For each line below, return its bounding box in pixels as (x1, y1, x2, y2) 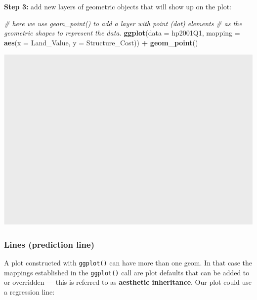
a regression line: (4, 286, 55, 297)
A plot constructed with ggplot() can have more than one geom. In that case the (4, 257, 252, 267)
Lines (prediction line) (4, 238, 94, 250)
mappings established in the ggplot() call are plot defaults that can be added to (4, 267, 250, 277)
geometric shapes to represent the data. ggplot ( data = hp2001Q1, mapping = (4, 28, 240, 38)
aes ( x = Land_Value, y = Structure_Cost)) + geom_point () (4, 37, 198, 47)
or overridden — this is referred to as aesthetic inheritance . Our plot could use (4, 277, 252, 287)
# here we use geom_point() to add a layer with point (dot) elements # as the (4, 18, 242, 28)
